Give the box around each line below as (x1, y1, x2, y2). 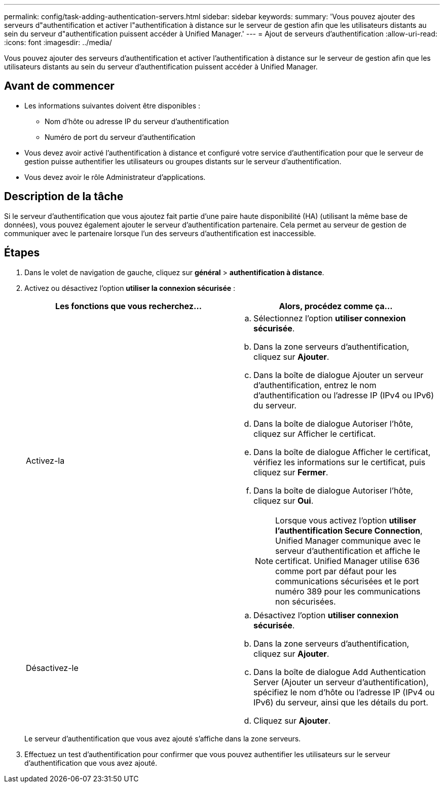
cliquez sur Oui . (253, 495, 314, 506)
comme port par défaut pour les (275, 566, 397, 576)
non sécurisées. (275, 596, 336, 607)
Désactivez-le (26, 662, 79, 673)
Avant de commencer (4, 80, 115, 93)
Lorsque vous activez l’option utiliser (275, 515, 417, 526)
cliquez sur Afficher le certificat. (253, 428, 376, 439)
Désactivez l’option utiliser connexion (253, 610, 399, 620)
